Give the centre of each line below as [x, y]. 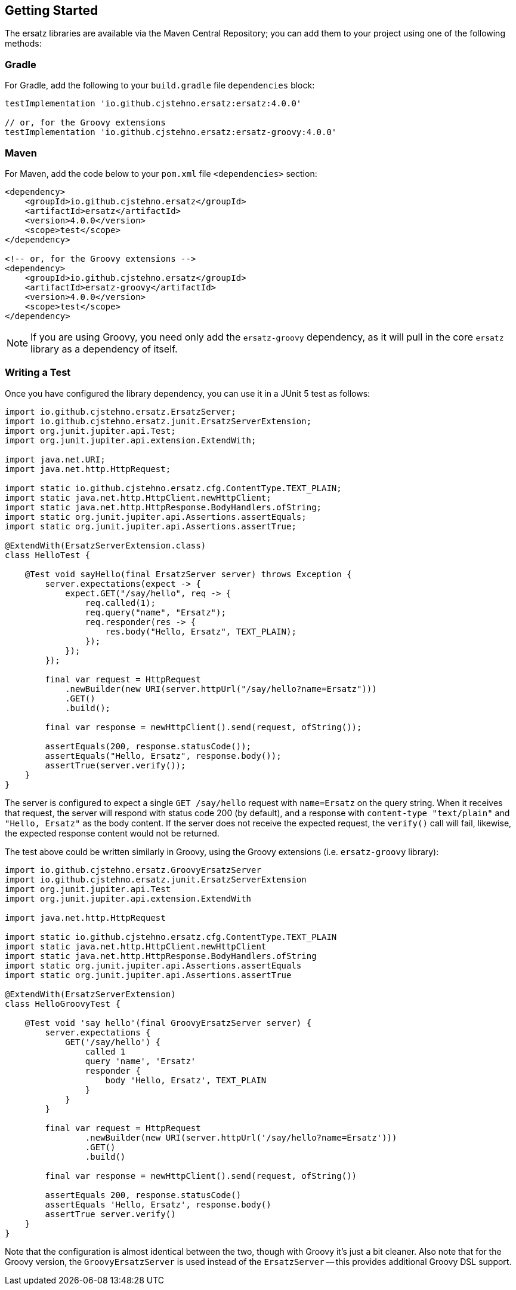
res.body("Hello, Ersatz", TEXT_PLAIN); [201, 631]
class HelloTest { [48, 555]
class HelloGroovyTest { [63, 1003]
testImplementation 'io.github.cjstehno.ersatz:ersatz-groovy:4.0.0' [171, 132]
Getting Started [52, 10]
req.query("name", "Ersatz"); [155, 612]
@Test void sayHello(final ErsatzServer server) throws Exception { [188, 574]
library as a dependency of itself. [104, 349]
